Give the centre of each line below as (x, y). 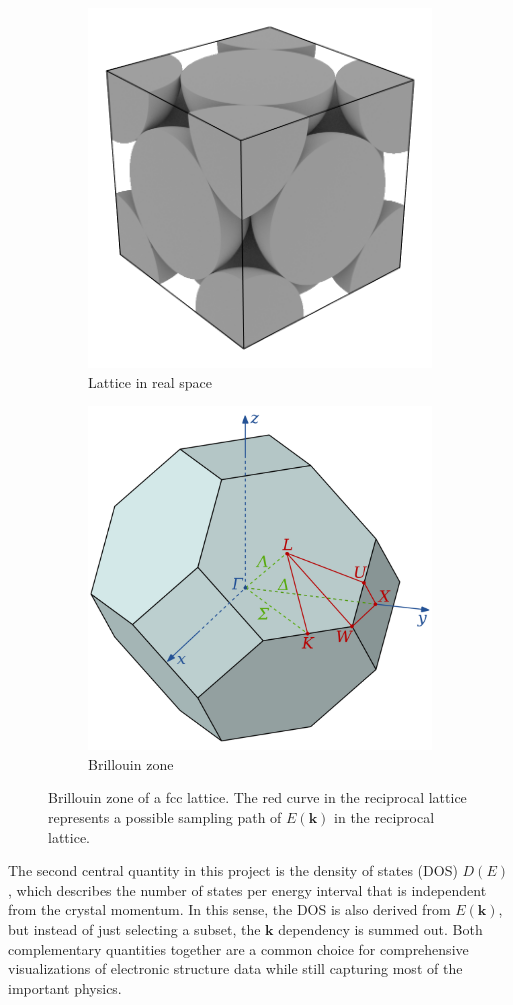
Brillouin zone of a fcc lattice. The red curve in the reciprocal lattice (257, 797)
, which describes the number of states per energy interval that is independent (247, 889)
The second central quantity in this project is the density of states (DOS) (233, 870)
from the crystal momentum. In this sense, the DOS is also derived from (229, 909)
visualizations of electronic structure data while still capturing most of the (235, 968)
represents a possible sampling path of (165, 816)
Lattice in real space (150, 381)
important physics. (65, 987)
